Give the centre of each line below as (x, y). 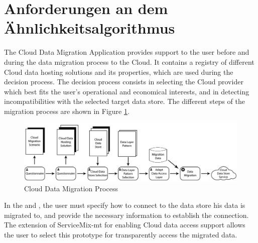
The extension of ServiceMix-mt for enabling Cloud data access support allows (125, 225)
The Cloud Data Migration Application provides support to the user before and (127, 52)
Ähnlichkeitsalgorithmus (90, 28)
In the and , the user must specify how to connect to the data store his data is (125, 205)
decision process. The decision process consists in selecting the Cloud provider (124, 82)
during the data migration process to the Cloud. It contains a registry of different (129, 62)
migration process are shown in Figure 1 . (67, 111)
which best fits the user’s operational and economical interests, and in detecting (127, 91)
